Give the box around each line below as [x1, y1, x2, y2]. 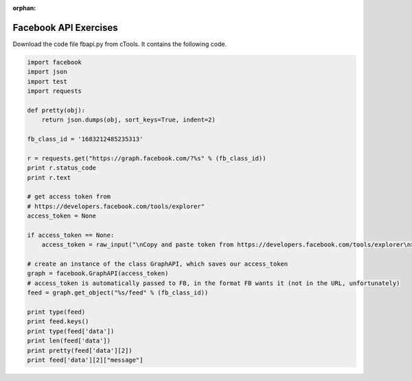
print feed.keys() [27, 318, 89, 325]
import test [27, 78, 68, 85]
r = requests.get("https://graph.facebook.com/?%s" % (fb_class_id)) [27, 154, 266, 162]
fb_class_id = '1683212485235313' [27, 135, 144, 143]
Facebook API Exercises [12, 21, 118, 34]
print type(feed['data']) [27, 327, 115, 335]
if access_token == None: [27, 231, 115, 239]
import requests [27, 87, 82, 95]
